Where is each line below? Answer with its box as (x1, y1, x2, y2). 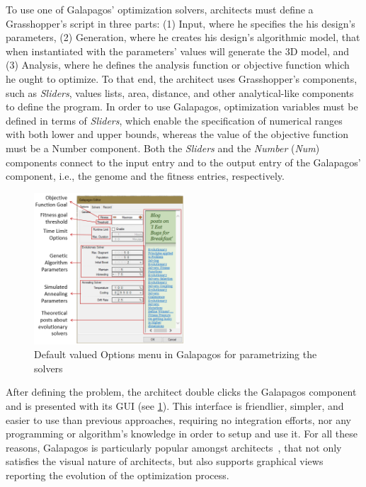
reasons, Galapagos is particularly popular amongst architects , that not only (6, 440, 342, 454)
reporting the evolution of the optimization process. (6, 467, 229, 482)
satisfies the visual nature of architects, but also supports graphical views (6, 454, 324, 469)
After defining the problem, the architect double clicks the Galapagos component (6, 384, 357, 399)
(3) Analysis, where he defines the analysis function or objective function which (6, 57, 350, 72)
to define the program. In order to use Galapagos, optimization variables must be (6, 99, 358, 114)
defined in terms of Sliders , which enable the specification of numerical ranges (6, 113, 343, 127)
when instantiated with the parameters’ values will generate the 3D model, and (6, 43, 350, 58)
